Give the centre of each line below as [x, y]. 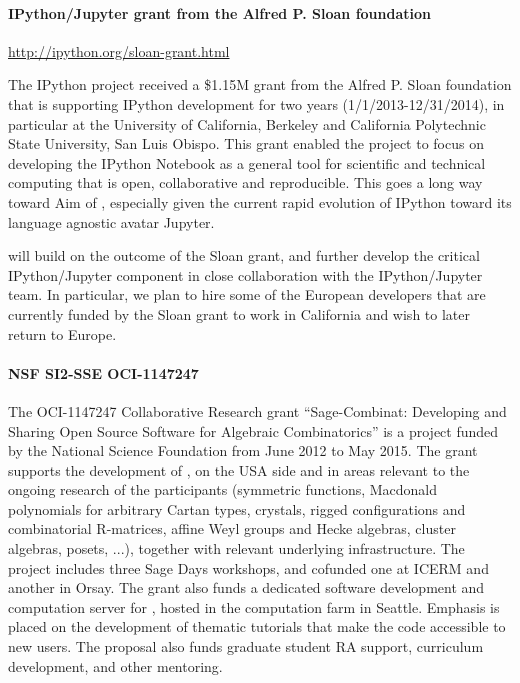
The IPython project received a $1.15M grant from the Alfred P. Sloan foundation [260, 84]
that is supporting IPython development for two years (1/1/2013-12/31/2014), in [256, 103]
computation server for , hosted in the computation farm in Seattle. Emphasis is [254, 606]
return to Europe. [62, 333]
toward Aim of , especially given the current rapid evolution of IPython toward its [260, 201]
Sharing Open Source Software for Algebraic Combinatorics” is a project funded [253, 430]
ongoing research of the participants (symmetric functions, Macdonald [223, 489]
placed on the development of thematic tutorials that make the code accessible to [257, 626]
